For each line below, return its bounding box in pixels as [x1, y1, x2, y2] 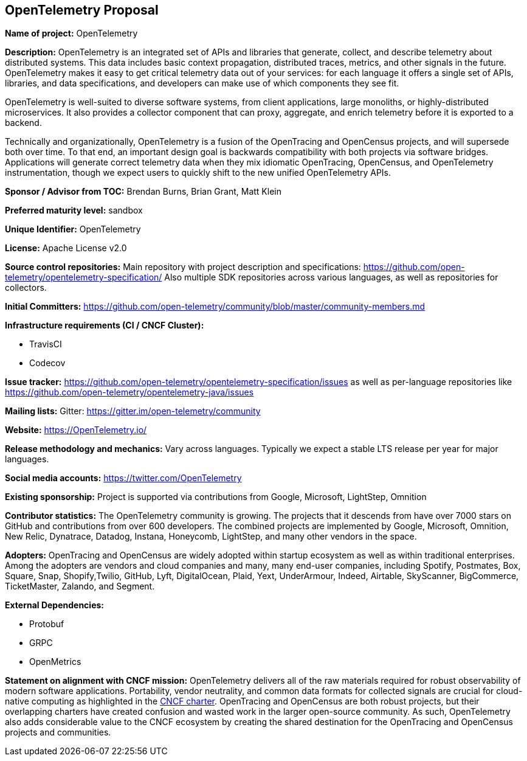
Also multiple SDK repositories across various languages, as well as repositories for [164, 272, 498, 283]
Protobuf [29, 619, 64, 630]
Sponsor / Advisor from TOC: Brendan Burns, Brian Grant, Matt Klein [5, 186, 281, 197]
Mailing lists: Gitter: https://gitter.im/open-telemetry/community [5, 406, 261, 417]
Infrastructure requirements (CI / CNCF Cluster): [5, 320, 204, 331]
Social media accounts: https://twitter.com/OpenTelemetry [5, 473, 242, 484]
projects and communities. [5, 727, 111, 738]
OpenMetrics [29, 656, 81, 667]
